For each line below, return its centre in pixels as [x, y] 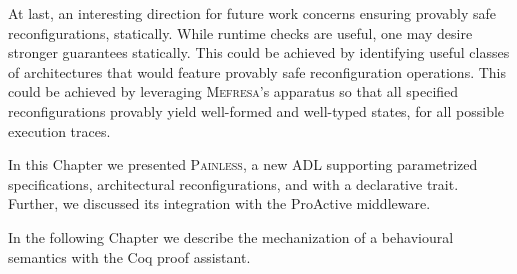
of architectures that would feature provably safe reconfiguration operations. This [257, 71]
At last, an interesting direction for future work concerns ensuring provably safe [252, 13]
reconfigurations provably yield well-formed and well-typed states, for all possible [256, 110]
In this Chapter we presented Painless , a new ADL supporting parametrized [243, 164]
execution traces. [59, 130]
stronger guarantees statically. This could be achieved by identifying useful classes [259, 52]
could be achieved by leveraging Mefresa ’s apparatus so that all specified [233, 91]
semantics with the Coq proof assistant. [129, 256]
